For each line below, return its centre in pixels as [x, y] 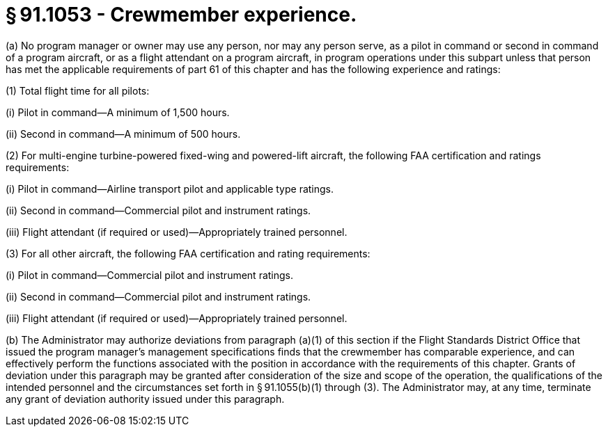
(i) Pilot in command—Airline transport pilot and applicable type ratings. [170, 189]
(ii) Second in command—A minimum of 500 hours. [123, 134]
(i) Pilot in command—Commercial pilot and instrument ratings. [150, 275]
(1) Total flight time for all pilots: [78, 90]
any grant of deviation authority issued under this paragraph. [145, 399]
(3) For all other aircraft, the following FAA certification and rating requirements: [188, 253]
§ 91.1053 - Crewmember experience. [181, 15]
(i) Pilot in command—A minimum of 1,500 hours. [118, 112]
